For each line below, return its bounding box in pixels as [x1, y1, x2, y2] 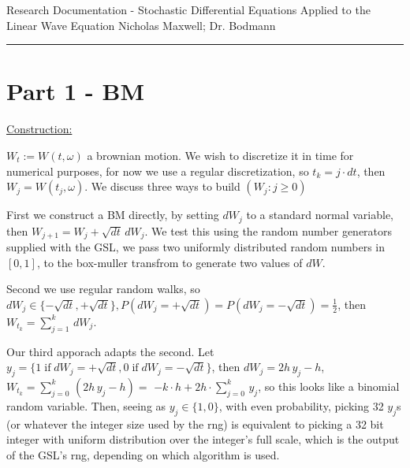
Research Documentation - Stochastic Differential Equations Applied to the [6, 2, 371, 17]
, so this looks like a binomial [258, 377, 400, 394]
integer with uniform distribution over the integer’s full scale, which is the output [6, 431, 400, 448]
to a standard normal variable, [246, 206, 393, 223]
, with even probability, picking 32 [218, 397, 384, 414]
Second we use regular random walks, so [6, 280, 200, 297]
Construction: [6, 121, 73, 137]
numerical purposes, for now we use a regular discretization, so [6, 162, 309, 179]
